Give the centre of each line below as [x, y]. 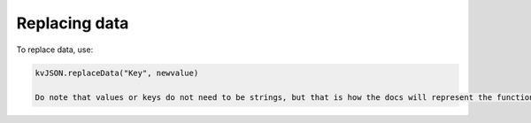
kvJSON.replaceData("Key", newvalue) [117, 73]
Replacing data [73, 23]
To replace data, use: [55, 50]
